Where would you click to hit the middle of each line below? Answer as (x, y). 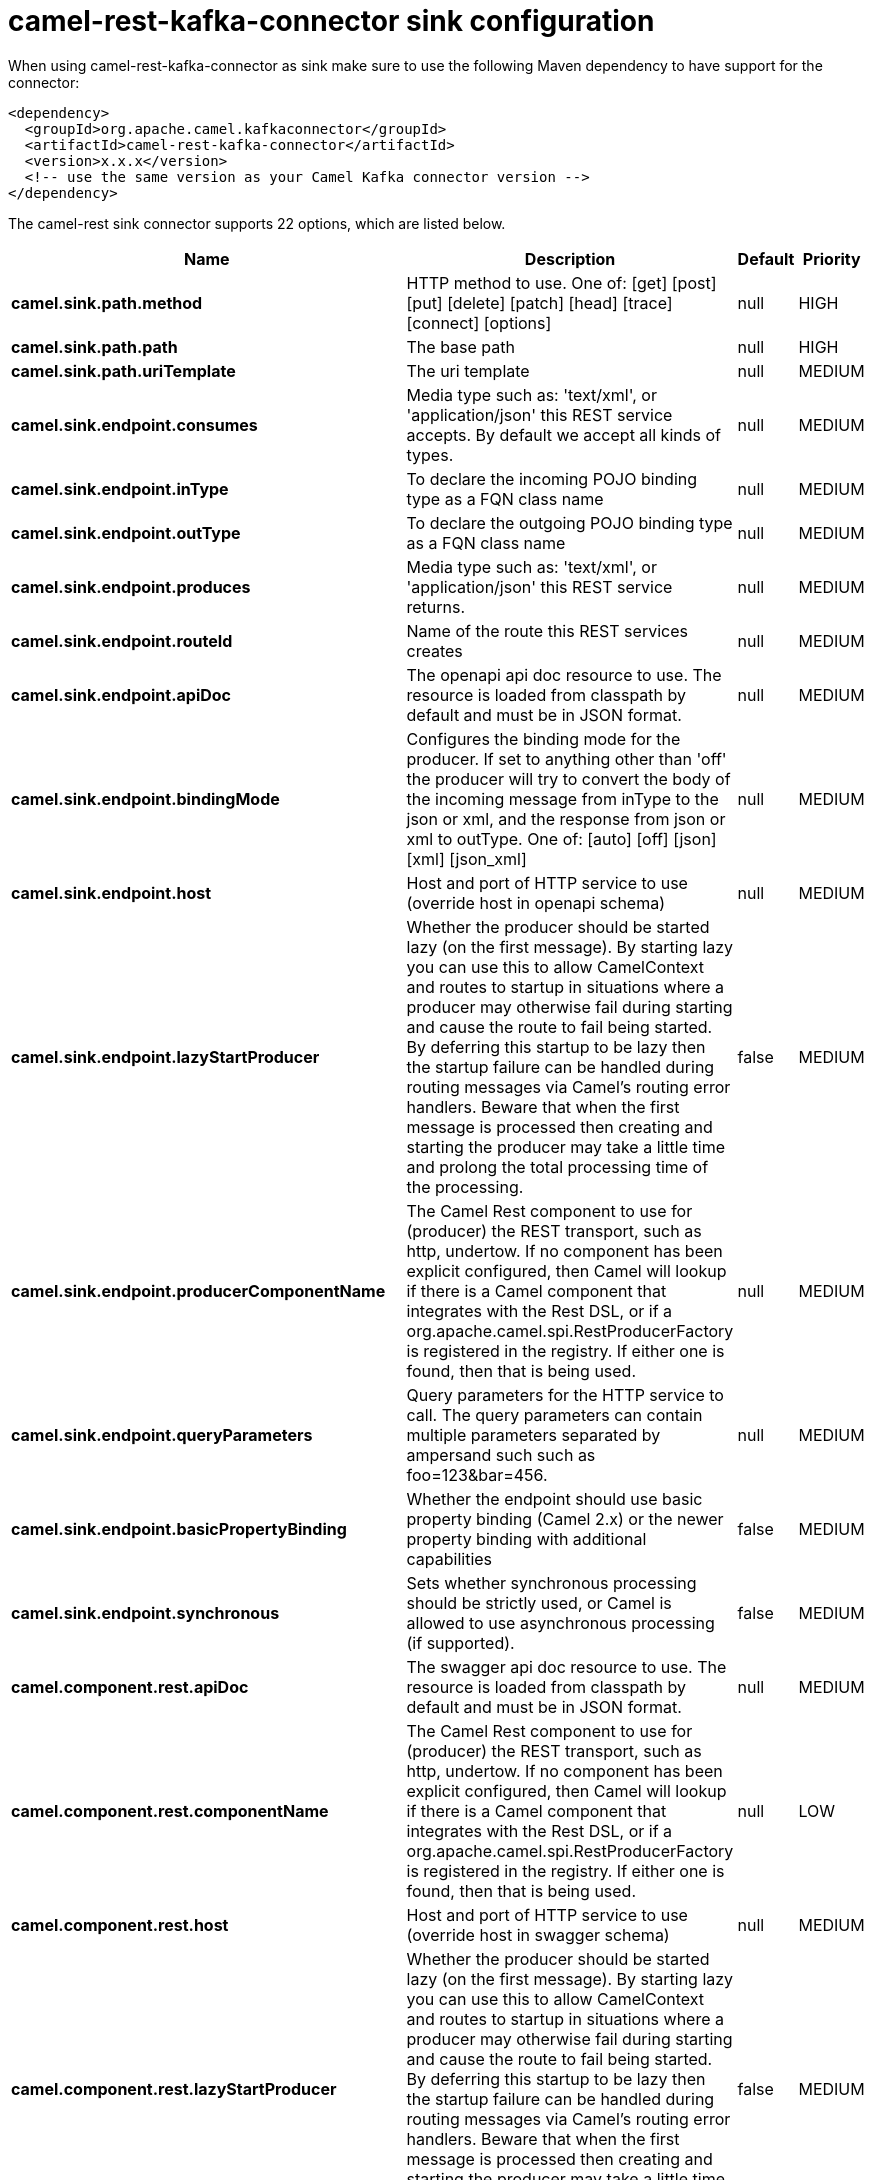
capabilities (449, 1558)
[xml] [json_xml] (466, 858)
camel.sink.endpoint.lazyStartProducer (165, 1056)
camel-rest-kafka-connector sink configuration (331, 21)
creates (434, 650)
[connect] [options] (479, 322)
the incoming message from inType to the (562, 798)
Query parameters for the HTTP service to (565, 1394)
